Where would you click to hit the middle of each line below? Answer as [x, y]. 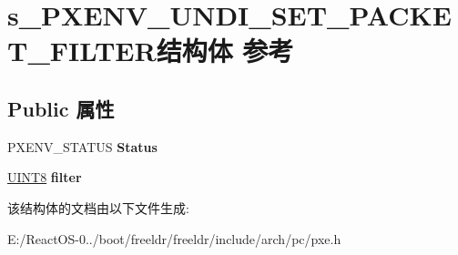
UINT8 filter [45, 177]
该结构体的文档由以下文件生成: [98, 207]
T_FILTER [82, 51]
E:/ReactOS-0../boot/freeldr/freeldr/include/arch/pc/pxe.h [174, 238]
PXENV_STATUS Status [82, 146]
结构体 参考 [225, 51]
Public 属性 [61, 108]
